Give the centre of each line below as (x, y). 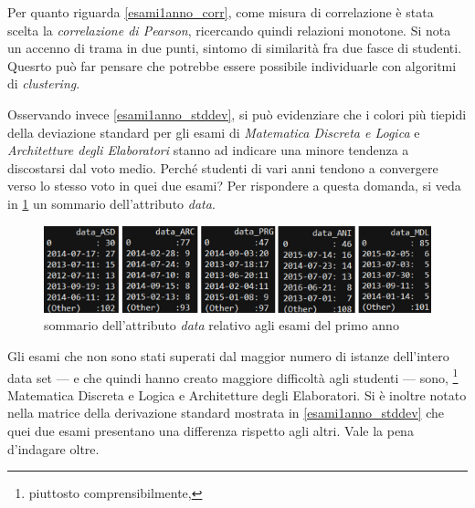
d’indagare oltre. (53, 448)
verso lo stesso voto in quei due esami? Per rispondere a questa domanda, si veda (234, 186)
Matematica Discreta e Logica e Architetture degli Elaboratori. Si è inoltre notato (237, 394)
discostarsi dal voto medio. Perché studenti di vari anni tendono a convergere (223, 167)
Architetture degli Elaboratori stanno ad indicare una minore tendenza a (208, 150)
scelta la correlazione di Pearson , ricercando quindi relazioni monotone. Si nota (229, 30)
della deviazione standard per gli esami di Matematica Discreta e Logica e (214, 132)
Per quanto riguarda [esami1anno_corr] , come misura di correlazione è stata (221, 12)
